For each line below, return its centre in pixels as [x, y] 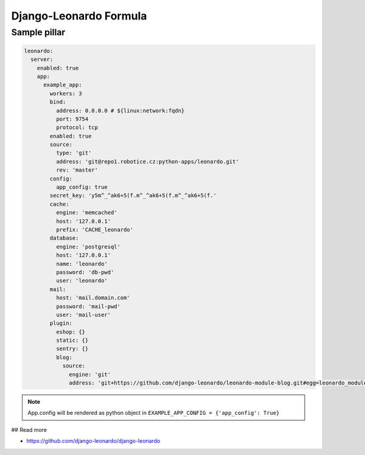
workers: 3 [66, 93]
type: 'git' [74, 153]
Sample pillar [38, 32]
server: [42, 60]
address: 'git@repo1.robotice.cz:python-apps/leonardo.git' [148, 162]
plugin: [61, 323]
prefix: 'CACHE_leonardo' [95, 230]
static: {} [72, 340]
